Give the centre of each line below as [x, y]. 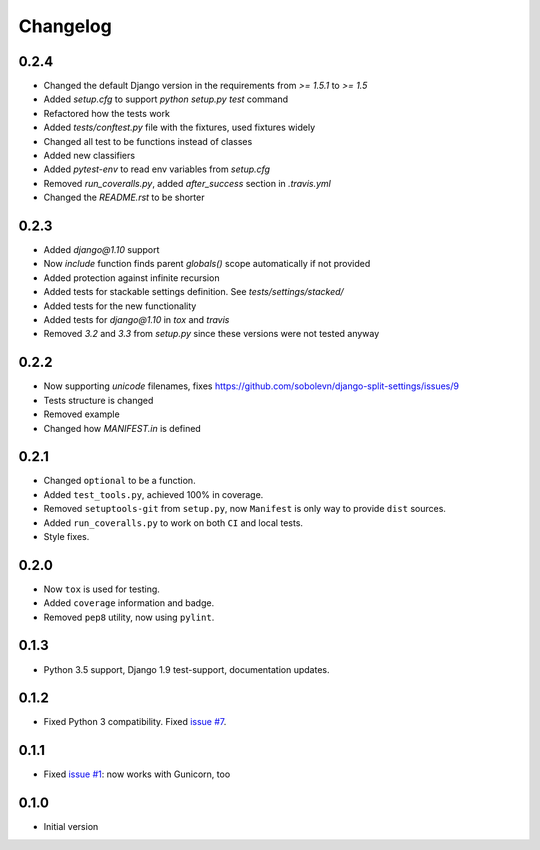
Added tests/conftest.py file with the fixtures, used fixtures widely [179, 127]
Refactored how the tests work [106, 113]
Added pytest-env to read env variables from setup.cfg [156, 169]
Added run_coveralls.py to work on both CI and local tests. [173, 522]
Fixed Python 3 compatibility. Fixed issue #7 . [135, 722]
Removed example [81, 414]
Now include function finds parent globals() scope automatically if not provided [207, 264]
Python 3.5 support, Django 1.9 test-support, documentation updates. [186, 669]
